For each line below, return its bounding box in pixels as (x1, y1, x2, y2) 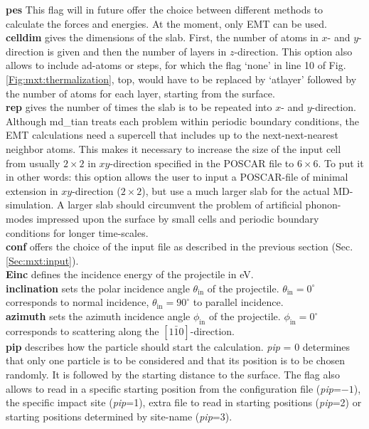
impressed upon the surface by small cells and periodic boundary (36, 211, 319, 226)
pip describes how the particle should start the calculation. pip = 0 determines (6, 339, 351, 354)
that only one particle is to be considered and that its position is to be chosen (6, 353, 345, 368)
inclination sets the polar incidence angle (6, 280, 190, 295)
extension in (6, 183, 58, 198)
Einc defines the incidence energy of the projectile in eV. (6, 267, 254, 282)
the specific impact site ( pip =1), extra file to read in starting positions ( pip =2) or (6, 395, 362, 410)
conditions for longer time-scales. (6, 225, 149, 240)
